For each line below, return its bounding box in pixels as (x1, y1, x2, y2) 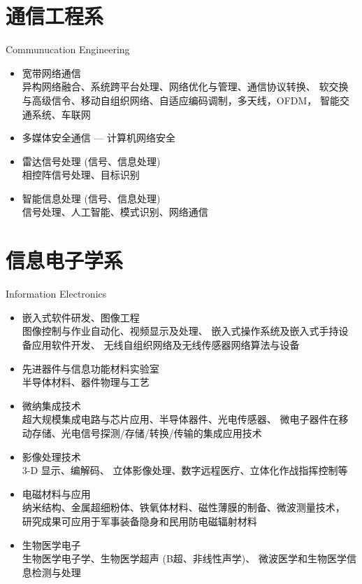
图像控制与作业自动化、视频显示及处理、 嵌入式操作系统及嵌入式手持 (22, 324, 339, 338)
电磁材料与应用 (22, 486, 91, 501)
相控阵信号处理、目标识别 (22, 167, 140, 182)
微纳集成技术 (22, 398, 81, 412)
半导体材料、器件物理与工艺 (22, 375, 150, 389)
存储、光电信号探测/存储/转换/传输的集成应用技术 (31, 425, 262, 440)
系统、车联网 (31, 106, 91, 121)
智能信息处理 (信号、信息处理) (22, 190, 161, 205)
